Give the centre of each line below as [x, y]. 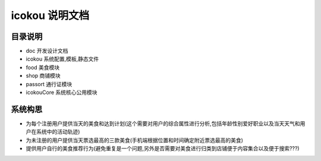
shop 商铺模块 [43, 76]
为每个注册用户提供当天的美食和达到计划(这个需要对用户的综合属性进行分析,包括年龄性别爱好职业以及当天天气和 [163, 123]
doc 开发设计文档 [47, 51]
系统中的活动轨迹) [58, 132]
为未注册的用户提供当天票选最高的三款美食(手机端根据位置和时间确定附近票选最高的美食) [135, 140]
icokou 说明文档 [50, 15]
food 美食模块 [43, 67]
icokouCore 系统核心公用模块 [62, 93]
